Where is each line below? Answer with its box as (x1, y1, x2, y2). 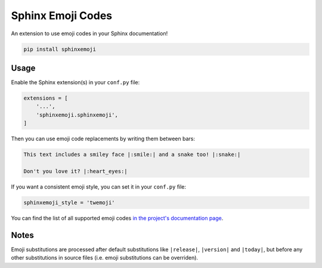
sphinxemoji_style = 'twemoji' (23, 199, 116, 206)
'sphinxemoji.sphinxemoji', (36, 111, 119, 118)
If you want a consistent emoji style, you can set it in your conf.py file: (11, 183, 187, 190)
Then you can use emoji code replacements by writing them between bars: (11, 135, 195, 143)
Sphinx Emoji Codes (11, 9, 113, 22)
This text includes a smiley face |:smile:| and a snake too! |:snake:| (23, 151, 241, 158)
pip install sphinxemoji (23, 45, 97, 53)
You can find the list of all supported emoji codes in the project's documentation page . (11, 214, 224, 221)
